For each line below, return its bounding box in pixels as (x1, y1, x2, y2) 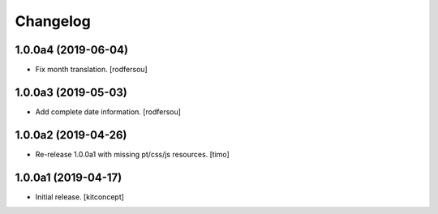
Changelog (15, 12, 91, 30)
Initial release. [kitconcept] (35, 191, 125, 202)
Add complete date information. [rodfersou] (35, 106, 182, 117)
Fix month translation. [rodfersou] (35, 65, 148, 75)
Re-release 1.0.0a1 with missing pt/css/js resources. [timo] (35, 149, 230, 159)
